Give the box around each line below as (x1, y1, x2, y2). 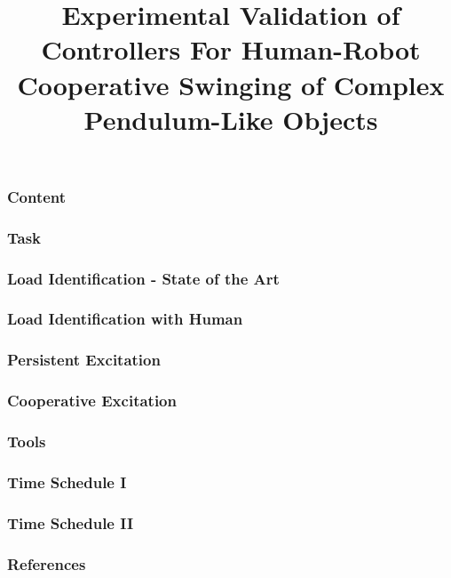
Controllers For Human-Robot (41, 31, 421, 68)
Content (7, 185, 67, 207)
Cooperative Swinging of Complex (17, 66, 445, 102)
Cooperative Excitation (7, 389, 177, 412)
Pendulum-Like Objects (83, 100, 378, 137)
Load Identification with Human (7, 308, 243, 330)
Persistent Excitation (7, 349, 161, 371)
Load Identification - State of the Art (7, 267, 280, 289)
